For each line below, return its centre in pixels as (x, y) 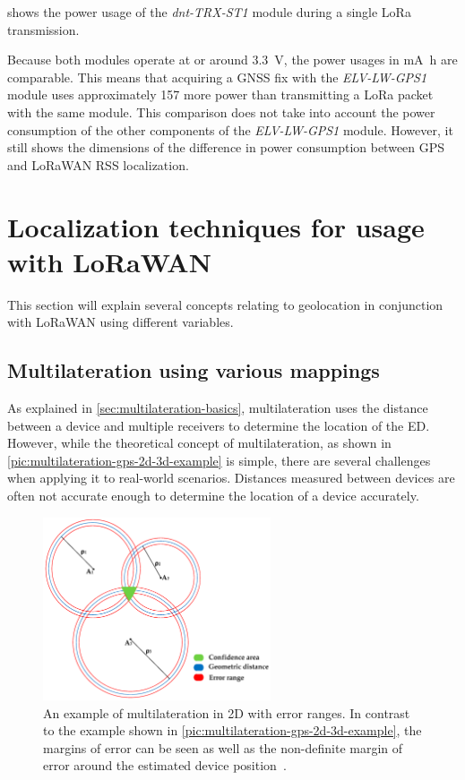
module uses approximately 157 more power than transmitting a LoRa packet (220, 94)
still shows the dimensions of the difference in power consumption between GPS (226, 147)
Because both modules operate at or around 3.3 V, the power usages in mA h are (232, 60)
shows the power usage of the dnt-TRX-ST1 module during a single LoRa (209, 12)
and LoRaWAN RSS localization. (98, 164)
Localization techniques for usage (216, 226)
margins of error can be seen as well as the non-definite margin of (223, 747)
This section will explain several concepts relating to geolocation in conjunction (225, 304)
